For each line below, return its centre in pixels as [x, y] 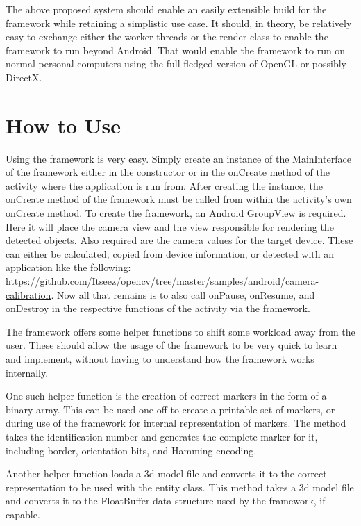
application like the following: [68, 267]
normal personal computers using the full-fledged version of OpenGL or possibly [176, 64]
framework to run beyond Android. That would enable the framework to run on [176, 50]
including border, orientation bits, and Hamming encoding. [131, 450]
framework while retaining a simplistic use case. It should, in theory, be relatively [179, 23]
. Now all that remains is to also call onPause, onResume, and [183, 294]
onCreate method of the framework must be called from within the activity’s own [179, 199]
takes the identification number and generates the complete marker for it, [162, 436]
